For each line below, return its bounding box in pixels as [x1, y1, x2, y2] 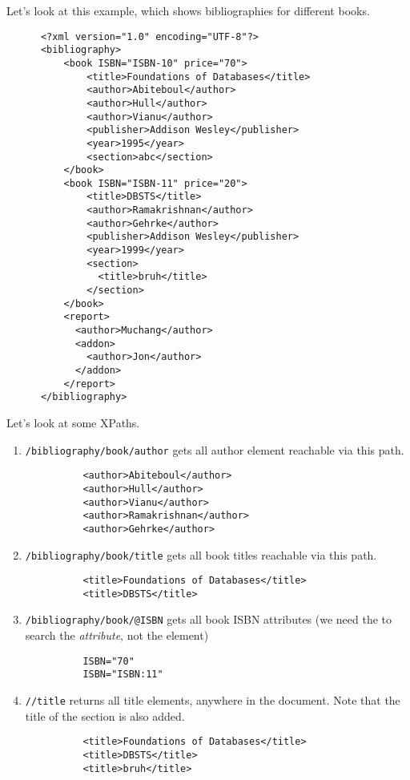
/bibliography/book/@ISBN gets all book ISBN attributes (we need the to [25, 611, 392, 628]
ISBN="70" [82, 655, 135, 667]
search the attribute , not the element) [25, 627, 209, 644]
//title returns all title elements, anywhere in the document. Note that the [25, 692, 400, 709]
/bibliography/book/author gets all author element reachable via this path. [25, 441, 404, 458]
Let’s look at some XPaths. [6, 414, 140, 430]
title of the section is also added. [25, 707, 185, 724]
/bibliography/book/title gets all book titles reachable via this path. [25, 546, 377, 563]
